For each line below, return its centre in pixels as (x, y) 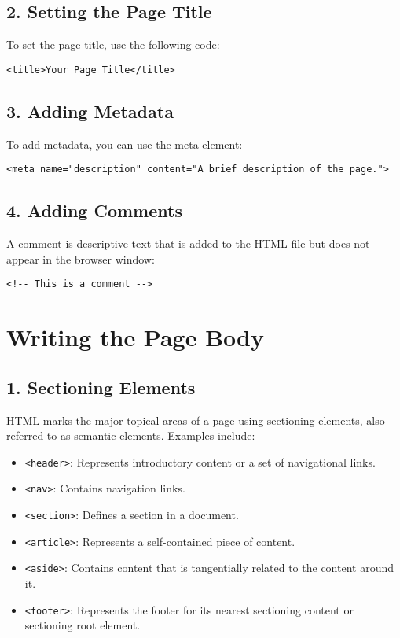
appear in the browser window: (81, 258)
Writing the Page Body (135, 337)
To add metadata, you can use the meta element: (125, 144)
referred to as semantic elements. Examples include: (131, 435)
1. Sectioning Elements (101, 387)
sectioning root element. (83, 625)
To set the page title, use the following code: (113, 44)
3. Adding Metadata (90, 111)
